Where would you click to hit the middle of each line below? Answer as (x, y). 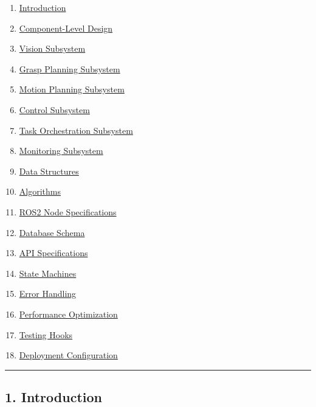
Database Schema (52, 232)
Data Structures (49, 171)
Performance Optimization (68, 314)
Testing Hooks (46, 334)
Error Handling (48, 294)
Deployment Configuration (68, 355)
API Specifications (53, 253)
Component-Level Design (66, 28)
